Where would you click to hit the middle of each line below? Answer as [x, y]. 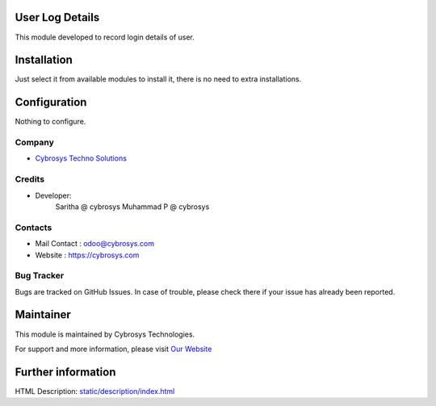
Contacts [34, 228]
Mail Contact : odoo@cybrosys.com [95, 244]
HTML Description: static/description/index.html [95, 391]
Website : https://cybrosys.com [87, 255]
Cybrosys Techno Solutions [81, 158]
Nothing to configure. [50, 122]
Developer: [53, 195]
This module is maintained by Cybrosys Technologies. [105, 334]
